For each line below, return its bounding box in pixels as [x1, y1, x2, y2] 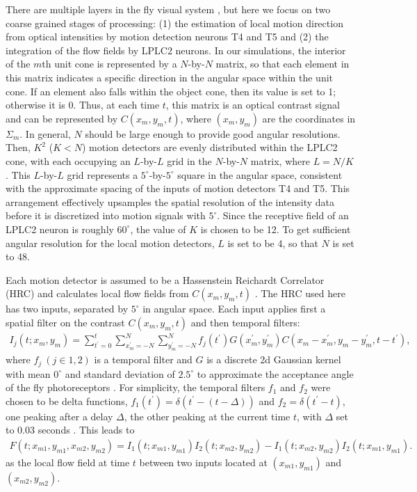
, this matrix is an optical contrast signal [165, 97, 340, 112]
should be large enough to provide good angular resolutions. [85, 126, 341, 141]
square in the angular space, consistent [177, 167, 343, 182]
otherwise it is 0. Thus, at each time [6, 97, 160, 112]
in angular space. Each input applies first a [142, 301, 326, 316]
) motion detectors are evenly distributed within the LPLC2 [81, 140, 338, 154]
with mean [6, 366, 51, 381]
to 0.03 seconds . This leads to [6, 422, 135, 437]
